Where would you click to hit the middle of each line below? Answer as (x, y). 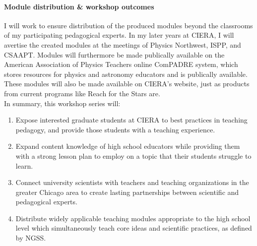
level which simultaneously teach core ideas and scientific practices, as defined (134, 228)
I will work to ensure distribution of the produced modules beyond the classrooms (128, 25)
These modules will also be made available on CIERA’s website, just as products (127, 84)
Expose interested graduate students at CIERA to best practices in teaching (131, 120)
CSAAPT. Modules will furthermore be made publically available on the (114, 54)
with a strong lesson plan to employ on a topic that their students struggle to (133, 155)
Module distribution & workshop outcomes (79, 6)
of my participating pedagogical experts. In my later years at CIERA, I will (119, 35)
